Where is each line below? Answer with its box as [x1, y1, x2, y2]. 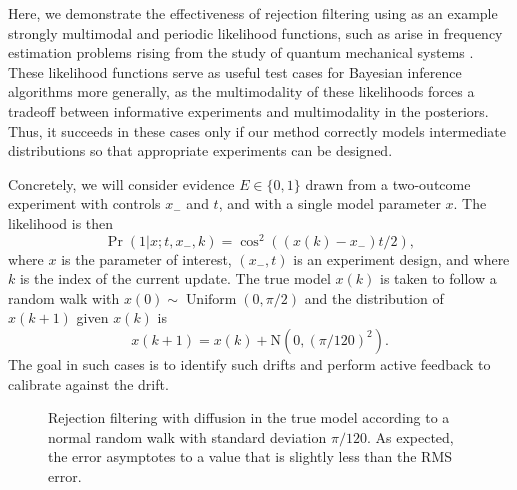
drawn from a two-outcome [305, 173, 471, 194]
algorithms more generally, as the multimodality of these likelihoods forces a [8, 81, 475, 102]
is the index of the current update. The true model [19, 268, 331, 289]
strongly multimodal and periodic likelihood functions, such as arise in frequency [8, 22, 503, 43]
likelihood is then [8, 212, 114, 233]
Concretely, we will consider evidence [8, 173, 235, 194]
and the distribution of [304, 287, 444, 308]
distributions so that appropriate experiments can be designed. [8, 140, 393, 161]
